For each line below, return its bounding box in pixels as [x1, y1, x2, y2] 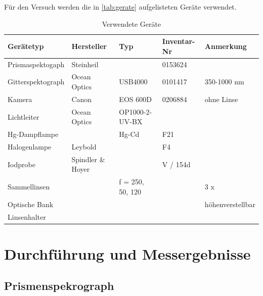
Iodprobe [8, 159, 35, 169]
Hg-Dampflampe [8, 129, 59, 139]
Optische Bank [8, 199, 54, 209]
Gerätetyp [8, 40, 44, 51]
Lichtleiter [8, 111, 39, 122]
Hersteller [71, 40, 107, 51]
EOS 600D [119, 93, 152, 104]
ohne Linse [204, 93, 238, 104]
